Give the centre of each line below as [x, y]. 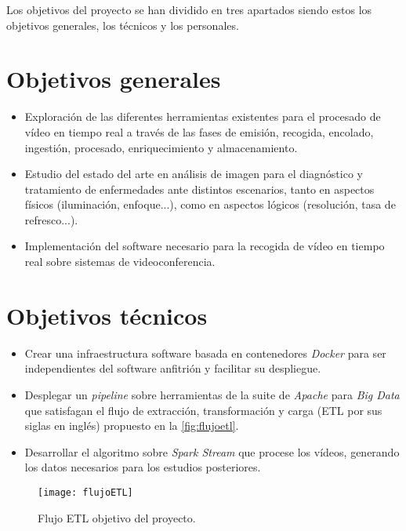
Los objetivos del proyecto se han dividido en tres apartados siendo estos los [189, 9]
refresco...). [51, 219]
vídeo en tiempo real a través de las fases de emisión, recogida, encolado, [199, 131]
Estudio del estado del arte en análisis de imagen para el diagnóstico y [194, 174]
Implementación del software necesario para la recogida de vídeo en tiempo [205, 246]
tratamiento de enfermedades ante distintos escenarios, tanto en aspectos [199, 189]
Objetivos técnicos [107, 315]
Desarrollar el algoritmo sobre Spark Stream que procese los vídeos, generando [212, 451]
